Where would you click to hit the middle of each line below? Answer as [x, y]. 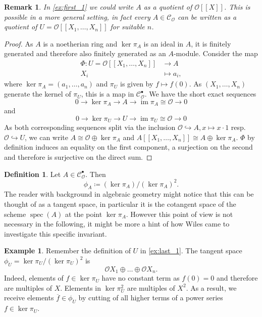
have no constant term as [141, 278]
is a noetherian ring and [80, 43]
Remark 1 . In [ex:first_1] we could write [69, 7]
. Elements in [81, 287]
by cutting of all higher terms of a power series [151, 298]
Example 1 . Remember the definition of [67, 251]
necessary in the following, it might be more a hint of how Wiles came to [117, 224]
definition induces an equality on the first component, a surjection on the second [128, 147]
